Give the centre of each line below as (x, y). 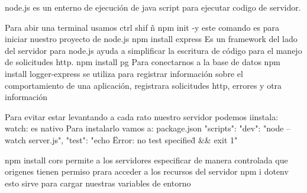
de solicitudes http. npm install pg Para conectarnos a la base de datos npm (143, 62)
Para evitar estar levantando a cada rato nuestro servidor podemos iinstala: (142, 116)
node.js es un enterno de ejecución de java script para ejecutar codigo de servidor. (153, 7)
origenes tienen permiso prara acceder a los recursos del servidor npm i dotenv (147, 171)
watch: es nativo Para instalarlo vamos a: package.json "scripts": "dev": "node (144, 128)
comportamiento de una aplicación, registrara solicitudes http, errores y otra (143, 85)
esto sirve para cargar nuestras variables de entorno (98, 183)
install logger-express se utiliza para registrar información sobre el (124, 73)
